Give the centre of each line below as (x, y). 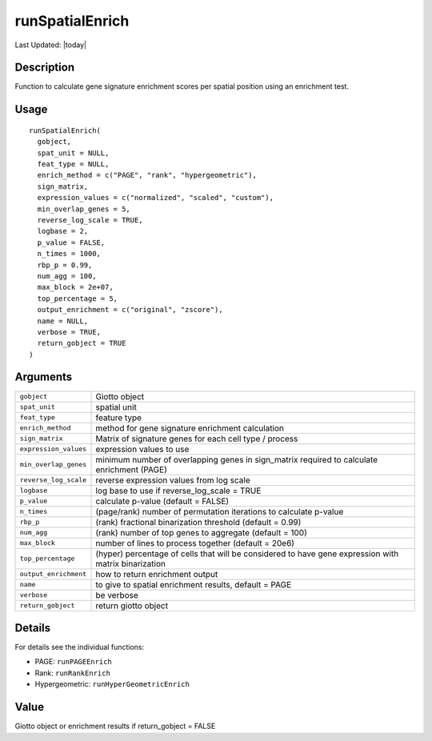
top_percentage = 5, (78, 298)
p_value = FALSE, (71, 242)
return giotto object (132, 606)
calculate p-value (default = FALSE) (162, 501)
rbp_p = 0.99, (65, 265)
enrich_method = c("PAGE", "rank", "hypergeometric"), (147, 175)
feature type (119, 418)
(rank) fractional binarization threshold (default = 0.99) (198, 522)
